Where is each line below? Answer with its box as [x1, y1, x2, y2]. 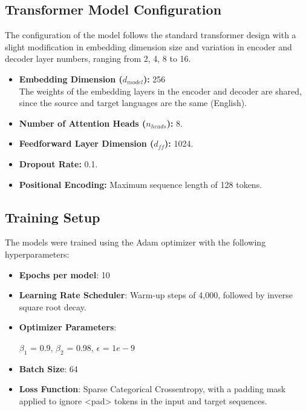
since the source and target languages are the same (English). [19, 96, 247, 109]
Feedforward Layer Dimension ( [19, 137, 154, 150]
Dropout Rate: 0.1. [19, 157, 98, 170]
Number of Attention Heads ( [19, 116, 146, 129]
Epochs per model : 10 [19, 268, 110, 281]
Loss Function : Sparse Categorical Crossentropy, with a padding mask [19, 383, 286, 395]
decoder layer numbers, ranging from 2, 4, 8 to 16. [5, 52, 191, 65]
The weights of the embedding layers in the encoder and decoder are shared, [19, 84, 302, 97]
